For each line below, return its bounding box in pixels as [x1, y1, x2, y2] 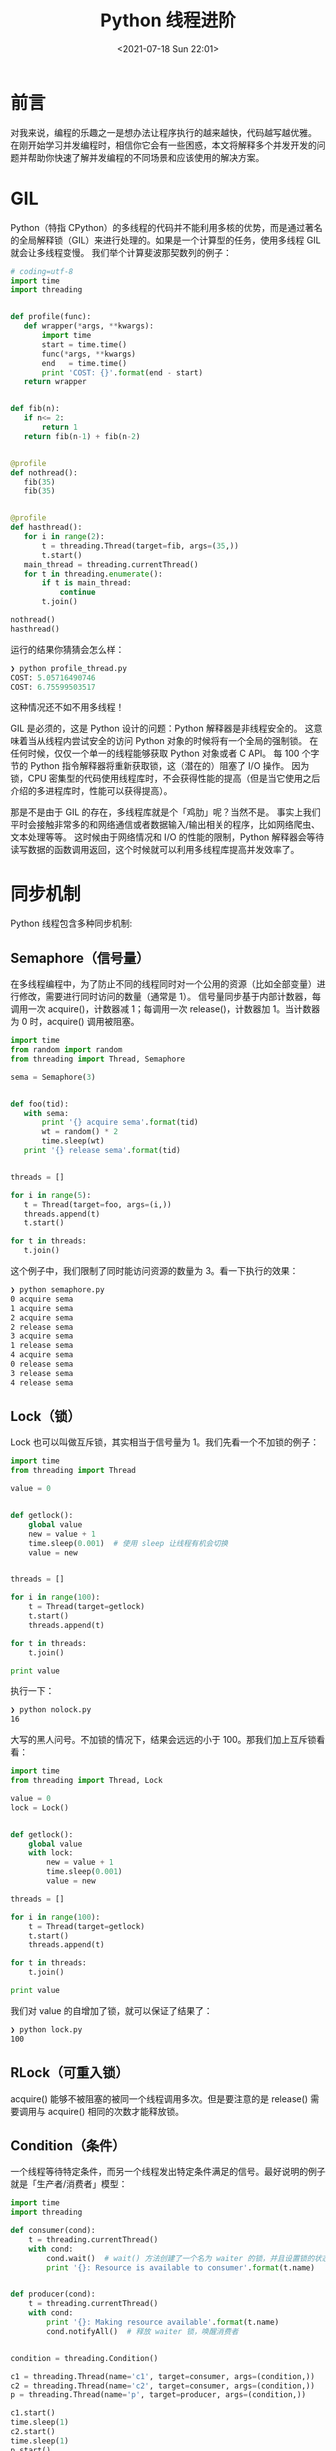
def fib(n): [10, 404, 60, 414]
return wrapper [23, 377, 87, 387]
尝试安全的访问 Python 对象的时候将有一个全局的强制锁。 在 [71, 735, 319, 747]
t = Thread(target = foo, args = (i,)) [23, 1199, 172, 1210]
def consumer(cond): [10, 2226, 97, 2236]
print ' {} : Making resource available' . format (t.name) [46, 2317, 280, 2328]
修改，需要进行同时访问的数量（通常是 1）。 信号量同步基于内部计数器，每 [18, 991, 322, 1003]
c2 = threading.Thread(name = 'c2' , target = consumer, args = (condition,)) [10, 2381, 315, 2391]
